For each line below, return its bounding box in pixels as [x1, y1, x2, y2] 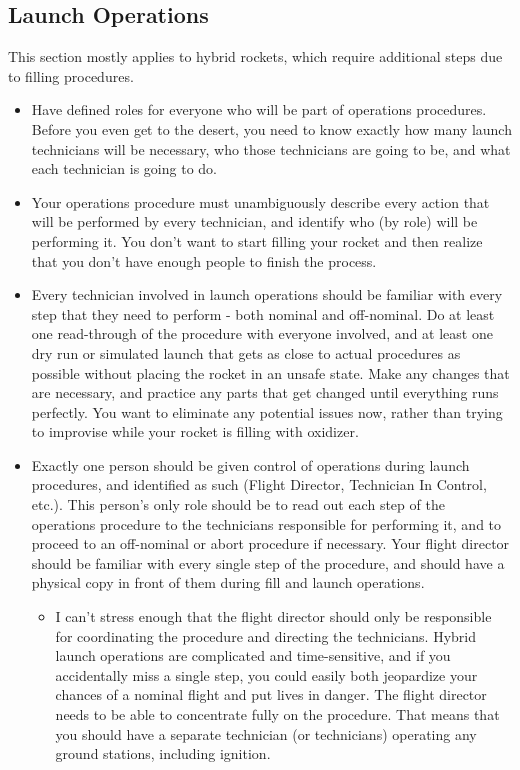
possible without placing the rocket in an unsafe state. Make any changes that [31, 362, 510, 383]
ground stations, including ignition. [55, 743, 271, 764]
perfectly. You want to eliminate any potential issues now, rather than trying [31, 401, 503, 422]
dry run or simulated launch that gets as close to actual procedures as [31, 342, 461, 363]
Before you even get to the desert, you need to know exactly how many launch [31, 118, 512, 139]
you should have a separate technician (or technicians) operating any [55, 723, 477, 744]
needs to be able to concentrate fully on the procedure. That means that [55, 704, 500, 725]
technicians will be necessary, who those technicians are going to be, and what [31, 138, 511, 159]
